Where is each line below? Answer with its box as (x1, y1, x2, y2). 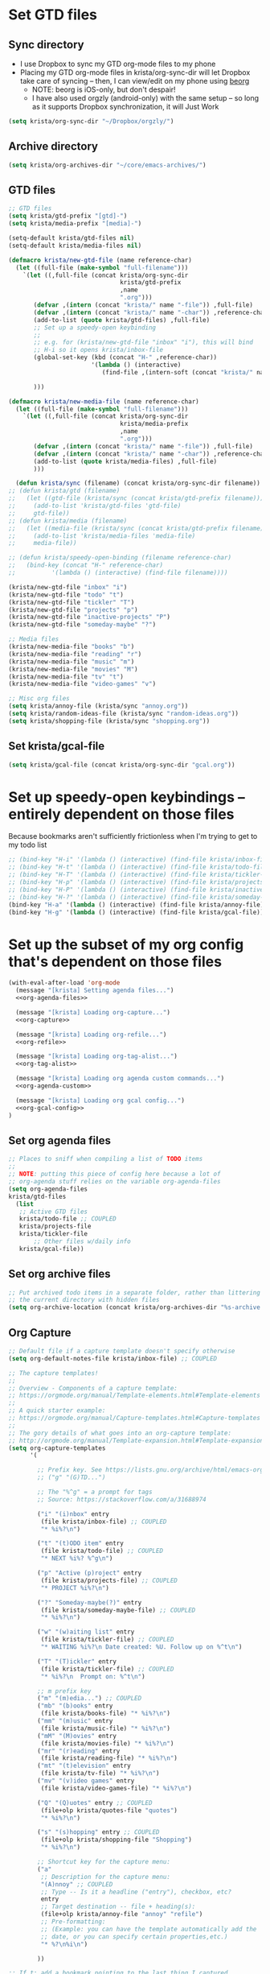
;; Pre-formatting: (40, 1918, 106, 1926)
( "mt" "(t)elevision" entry (37, 1761, 131, 1770)
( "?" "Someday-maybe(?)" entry (37, 1598, 142, 1607)
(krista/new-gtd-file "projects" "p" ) (8, 605, 138, 613)
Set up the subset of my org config (8, 935, 244, 953)
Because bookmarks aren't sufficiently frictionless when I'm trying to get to (8, 832, 258, 841)
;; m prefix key (37, 1687, 92, 1695)
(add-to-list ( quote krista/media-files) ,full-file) (33, 457, 218, 465)
